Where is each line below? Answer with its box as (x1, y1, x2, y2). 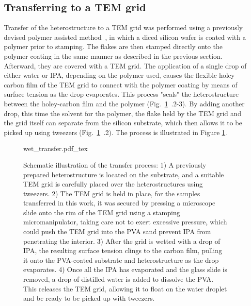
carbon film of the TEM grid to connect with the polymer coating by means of (4, 79, 237, 89)
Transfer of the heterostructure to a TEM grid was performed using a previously (4, 22, 243, 33)
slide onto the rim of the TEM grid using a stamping (23, 207, 180, 217)
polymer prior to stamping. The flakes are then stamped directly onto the (4, 41, 223, 51)
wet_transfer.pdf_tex (23, 143, 88, 153)
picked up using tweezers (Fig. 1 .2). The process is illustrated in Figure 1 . (4, 127, 227, 137)
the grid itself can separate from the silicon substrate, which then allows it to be (4, 118, 242, 128)
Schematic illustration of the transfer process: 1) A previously (23, 159, 206, 170)
